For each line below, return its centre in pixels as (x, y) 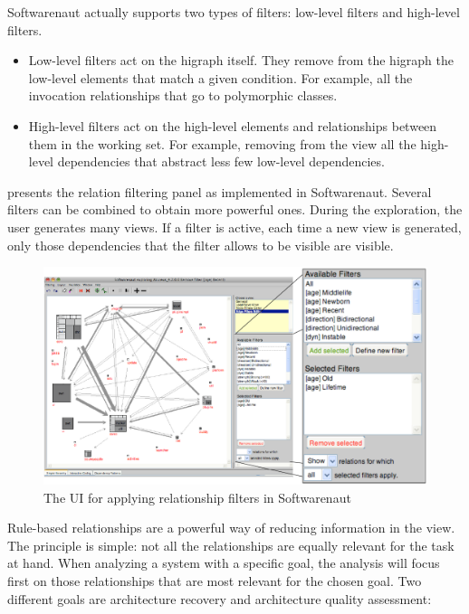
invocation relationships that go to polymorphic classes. (183, 95)
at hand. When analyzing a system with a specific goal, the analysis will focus (224, 563)
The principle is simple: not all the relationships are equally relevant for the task (231, 545)
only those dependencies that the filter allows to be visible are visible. (201, 245)
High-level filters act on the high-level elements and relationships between (233, 125)
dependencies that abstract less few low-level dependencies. (221, 161)
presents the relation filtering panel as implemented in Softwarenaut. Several (220, 191)
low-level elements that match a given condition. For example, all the (220, 77)
